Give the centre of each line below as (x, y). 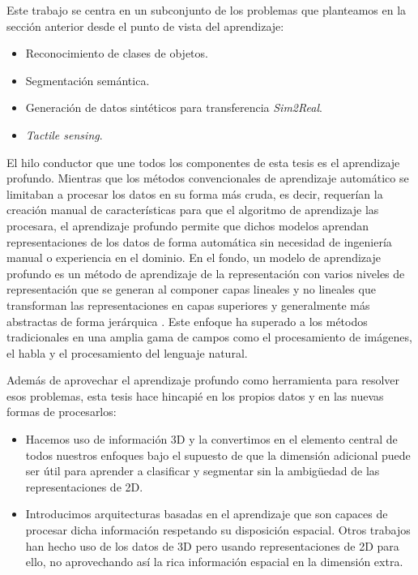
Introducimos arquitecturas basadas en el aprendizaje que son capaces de (207, 514)
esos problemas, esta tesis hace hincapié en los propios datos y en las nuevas (195, 395)
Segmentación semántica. (87, 80)
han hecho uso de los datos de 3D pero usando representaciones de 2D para (212, 545)
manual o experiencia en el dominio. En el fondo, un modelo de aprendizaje (194, 257)
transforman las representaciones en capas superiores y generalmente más (188, 305)
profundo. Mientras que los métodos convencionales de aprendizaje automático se (208, 178)
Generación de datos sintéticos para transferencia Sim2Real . (174, 107)
